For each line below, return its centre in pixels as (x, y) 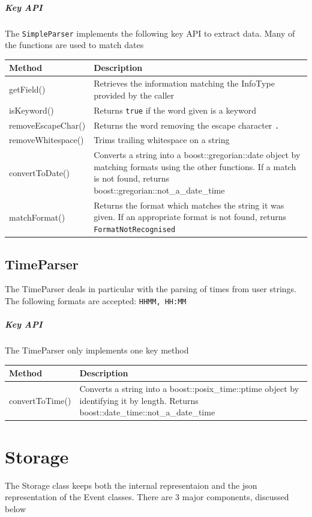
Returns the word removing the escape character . (187, 125)
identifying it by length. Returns (139, 400)
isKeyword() (31, 110)
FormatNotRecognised (135, 230)
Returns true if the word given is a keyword (175, 110)
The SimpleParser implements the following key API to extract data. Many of (150, 33)
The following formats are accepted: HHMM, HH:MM (96, 301)
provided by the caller (134, 95)
